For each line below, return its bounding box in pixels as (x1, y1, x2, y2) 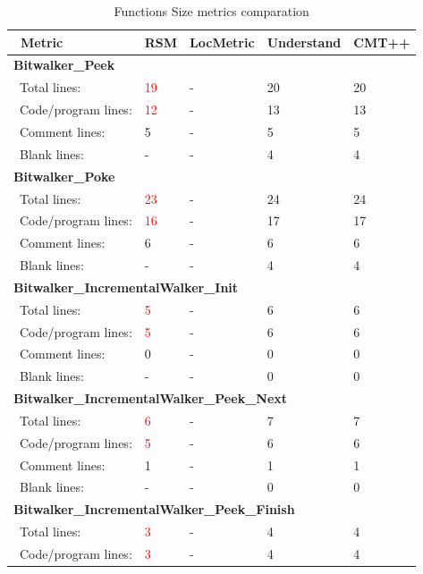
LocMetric (190, 32, 255, 51)
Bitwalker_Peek (13, 55, 115, 74)
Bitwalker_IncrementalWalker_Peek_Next (13, 389, 288, 408)
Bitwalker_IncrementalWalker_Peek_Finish (13, 500, 295, 519)
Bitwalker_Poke (13, 166, 115, 185)
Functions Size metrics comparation (114, 2, 309, 20)
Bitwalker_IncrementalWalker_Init (13, 277, 239, 296)
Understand (266, 32, 342, 51)
